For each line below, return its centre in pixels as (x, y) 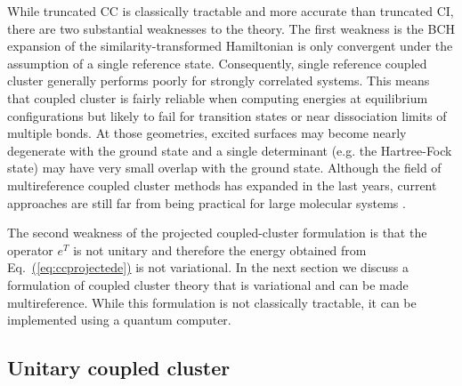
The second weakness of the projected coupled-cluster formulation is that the (217, 233)
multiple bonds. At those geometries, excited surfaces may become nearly (207, 133)
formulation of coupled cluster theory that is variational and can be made (208, 284)
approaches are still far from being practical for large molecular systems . (207, 202)
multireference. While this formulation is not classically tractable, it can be (212, 302)
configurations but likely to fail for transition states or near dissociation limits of (227, 115)
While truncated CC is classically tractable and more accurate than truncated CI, (231, 11)
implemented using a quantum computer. (119, 320)
